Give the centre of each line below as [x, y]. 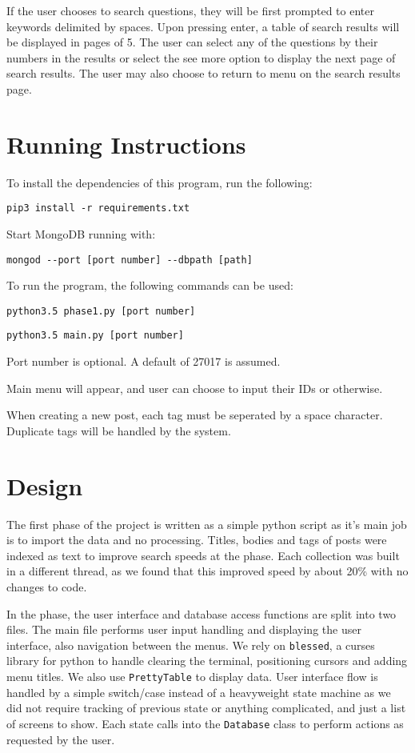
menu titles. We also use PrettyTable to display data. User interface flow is [192, 676]
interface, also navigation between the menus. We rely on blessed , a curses [191, 645]
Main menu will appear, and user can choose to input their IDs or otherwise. [195, 388]
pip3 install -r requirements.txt [98, 208]
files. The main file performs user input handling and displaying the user [184, 629]
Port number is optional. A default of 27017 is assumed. [144, 361]
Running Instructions [126, 144]
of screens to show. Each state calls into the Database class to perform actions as [205, 723]
